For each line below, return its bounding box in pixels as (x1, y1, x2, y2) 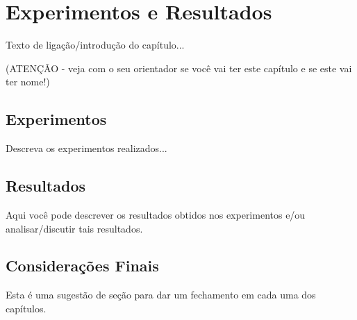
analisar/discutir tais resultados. (6, 221, 143, 235)
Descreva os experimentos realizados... (6, 141, 167, 155)
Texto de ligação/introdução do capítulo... (6, 37, 185, 52)
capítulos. (6, 301, 47, 315)
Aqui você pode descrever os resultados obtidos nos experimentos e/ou (6, 207, 306, 221)
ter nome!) (6, 74, 50, 89)
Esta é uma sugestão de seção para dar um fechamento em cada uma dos (6, 287, 316, 302)
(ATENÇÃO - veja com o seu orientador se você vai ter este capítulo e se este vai (6, 60, 352, 75)
